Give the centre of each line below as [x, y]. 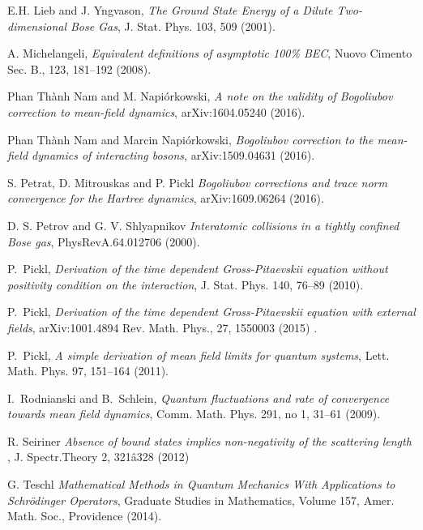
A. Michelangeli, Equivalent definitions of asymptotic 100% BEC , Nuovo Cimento [210, 53]
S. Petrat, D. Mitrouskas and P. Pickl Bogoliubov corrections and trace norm [197, 182]
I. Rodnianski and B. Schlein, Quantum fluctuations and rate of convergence [199, 397]
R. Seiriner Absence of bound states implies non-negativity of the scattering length [209, 440]
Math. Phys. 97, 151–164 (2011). [88, 371]
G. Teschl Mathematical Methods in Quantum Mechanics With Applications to [201, 484]
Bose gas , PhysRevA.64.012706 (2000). [104, 241]
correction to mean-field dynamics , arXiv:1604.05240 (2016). [156, 111]
